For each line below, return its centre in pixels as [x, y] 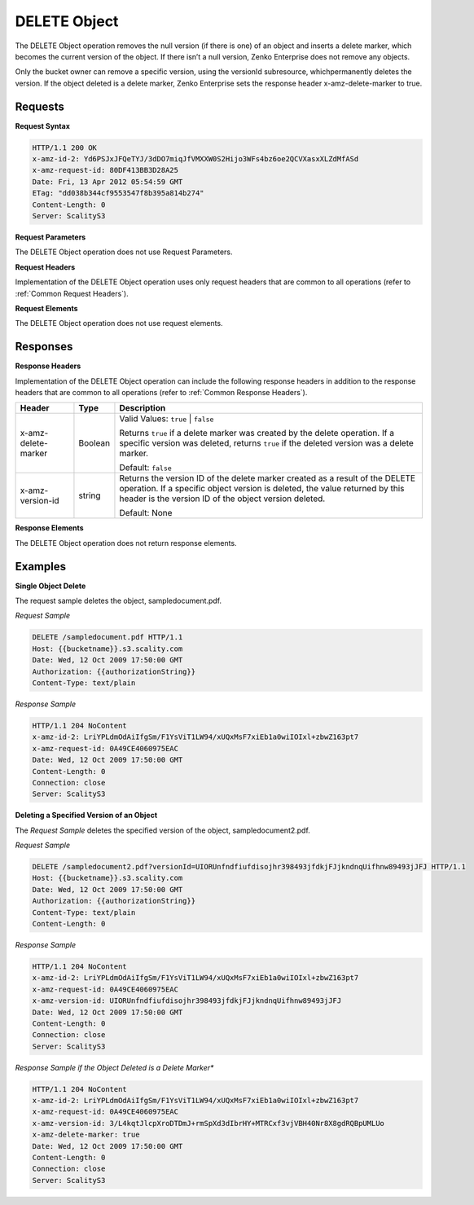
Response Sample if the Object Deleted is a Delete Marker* [114, 1067]
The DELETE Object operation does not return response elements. [126, 543]
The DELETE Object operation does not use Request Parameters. [124, 252]
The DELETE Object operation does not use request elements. [119, 323]
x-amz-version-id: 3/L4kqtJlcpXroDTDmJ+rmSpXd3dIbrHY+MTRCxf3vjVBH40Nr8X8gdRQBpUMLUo [208, 1123]
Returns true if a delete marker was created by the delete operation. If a [257, 433]
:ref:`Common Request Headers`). [72, 293]
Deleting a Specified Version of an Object [86, 816]
